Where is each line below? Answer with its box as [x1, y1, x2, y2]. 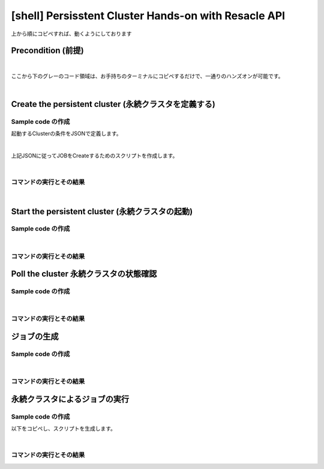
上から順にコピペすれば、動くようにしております [11, 30, 132, 37]
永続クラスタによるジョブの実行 [11, 394, 129, 404]
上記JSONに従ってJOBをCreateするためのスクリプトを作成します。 [11, 152, 178, 159]
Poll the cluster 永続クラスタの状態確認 [11, 269, 157, 279]
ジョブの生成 [11, 331, 59, 342]
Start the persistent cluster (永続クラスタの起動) [11, 206, 193, 216]
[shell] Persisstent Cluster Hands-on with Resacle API [11, 9, 285, 22]
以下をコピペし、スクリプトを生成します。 [11, 425, 116, 432]
